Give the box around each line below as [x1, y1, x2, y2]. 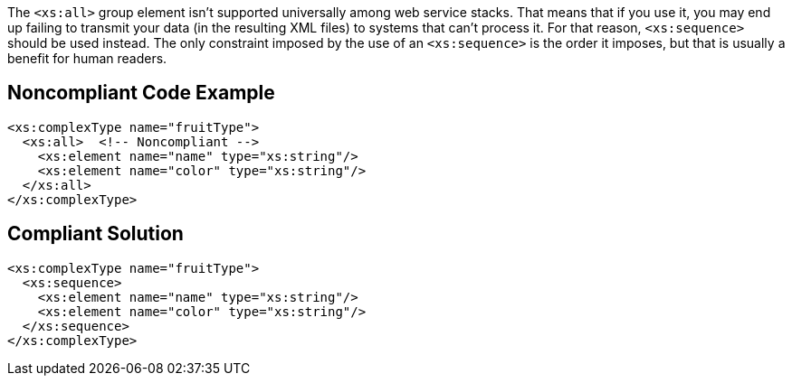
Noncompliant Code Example [7, 81, 275, 105]
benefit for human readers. [7, 51, 167, 66]
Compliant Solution [7, 222, 184, 246]
